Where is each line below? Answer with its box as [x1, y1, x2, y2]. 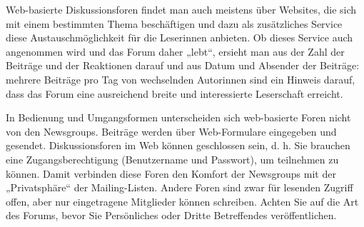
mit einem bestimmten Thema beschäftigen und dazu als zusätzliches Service [6, 16, 343, 31]
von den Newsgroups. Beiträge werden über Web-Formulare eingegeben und [6, 123, 337, 138]
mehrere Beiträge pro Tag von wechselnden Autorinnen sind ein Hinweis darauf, [6, 71, 355, 86]
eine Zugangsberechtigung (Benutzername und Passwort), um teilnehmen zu [6, 151, 339, 166]
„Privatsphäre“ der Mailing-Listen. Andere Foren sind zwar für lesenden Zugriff [6, 180, 353, 195]
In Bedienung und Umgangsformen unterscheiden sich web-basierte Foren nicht [6, 110, 351, 125]
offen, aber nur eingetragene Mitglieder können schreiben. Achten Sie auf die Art [6, 193, 359, 208]
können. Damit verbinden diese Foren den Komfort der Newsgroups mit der [6, 166, 336, 181]
